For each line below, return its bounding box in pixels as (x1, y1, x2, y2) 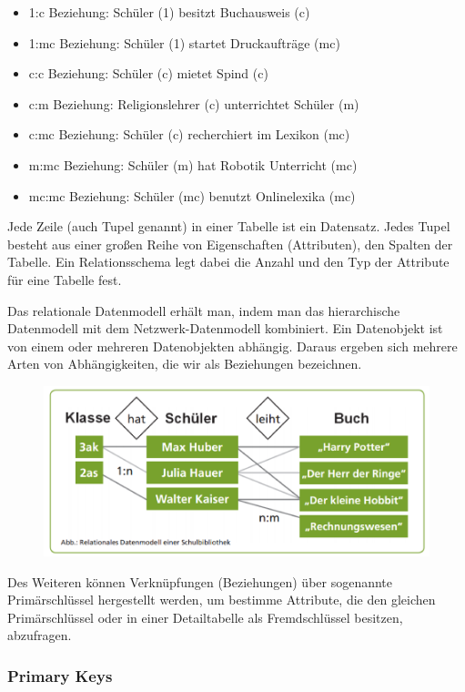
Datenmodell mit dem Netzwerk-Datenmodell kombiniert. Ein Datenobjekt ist (7, 319, 443, 338)
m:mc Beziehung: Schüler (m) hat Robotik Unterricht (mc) (28, 155, 358, 174)
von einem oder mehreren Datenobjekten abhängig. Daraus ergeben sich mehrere (7, 336, 458, 355)
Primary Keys (7, 664, 113, 687)
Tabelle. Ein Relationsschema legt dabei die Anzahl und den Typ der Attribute (7, 252, 450, 271)
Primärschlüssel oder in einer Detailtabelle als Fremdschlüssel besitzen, (7, 607, 403, 626)
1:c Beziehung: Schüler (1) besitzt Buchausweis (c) (28, 3, 310, 21)
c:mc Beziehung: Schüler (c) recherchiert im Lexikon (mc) (28, 125, 350, 144)
